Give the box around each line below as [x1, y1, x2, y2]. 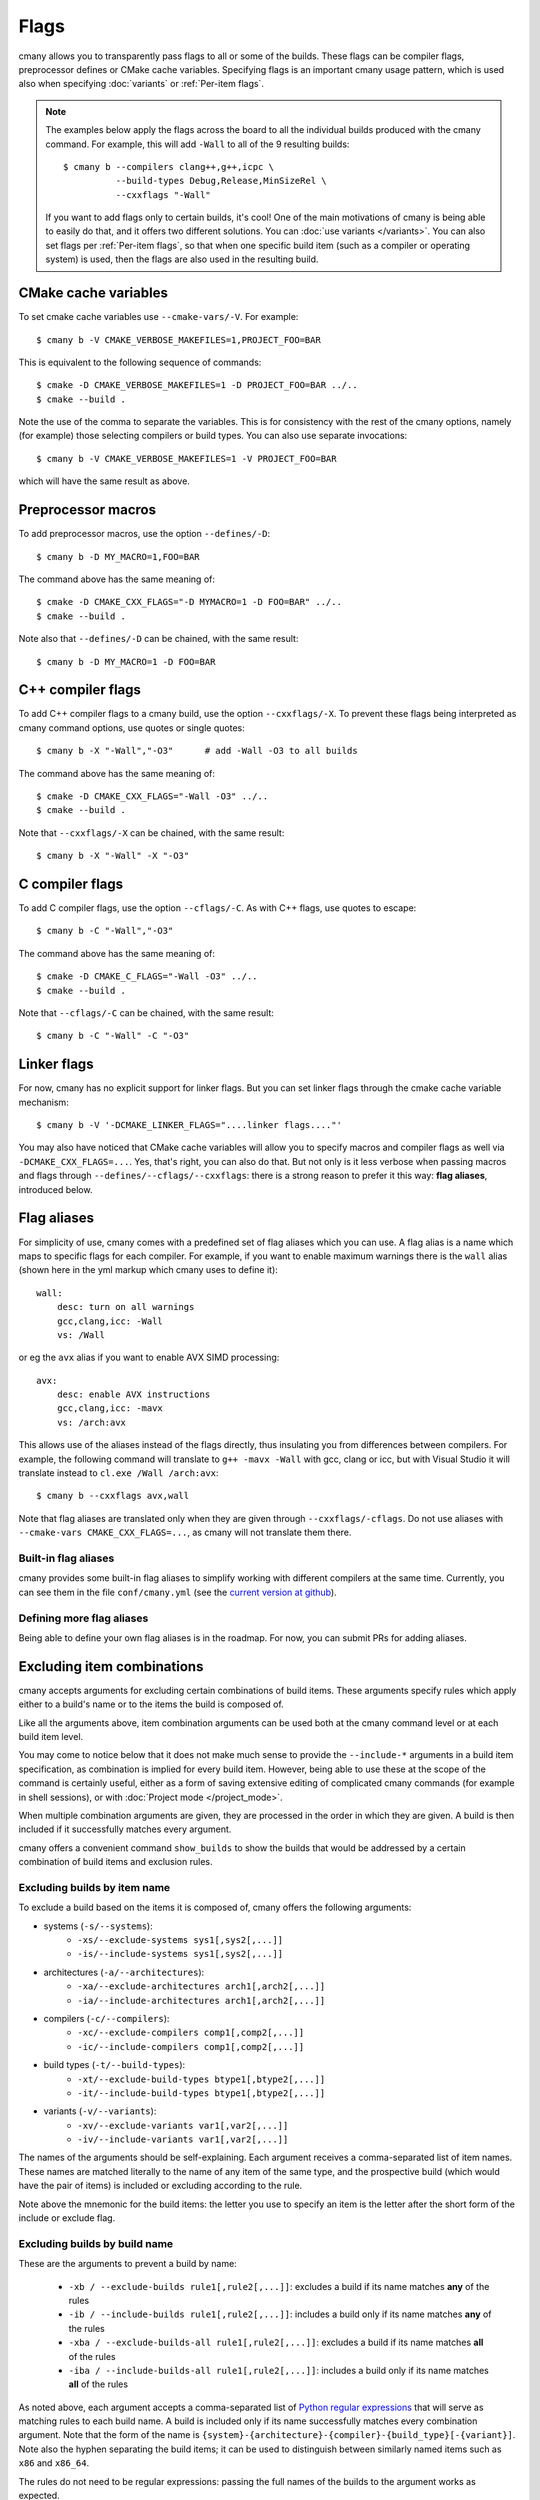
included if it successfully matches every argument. [18, 1823, 232, 1835]
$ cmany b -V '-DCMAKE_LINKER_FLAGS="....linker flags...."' [36, 1120, 342, 1131]
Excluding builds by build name [18, 2236, 174, 2250]
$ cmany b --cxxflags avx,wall [36, 1490, 190, 1502]
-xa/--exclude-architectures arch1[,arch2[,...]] [77, 1981, 326, 1992]
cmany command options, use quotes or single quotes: [18, 721, 245, 734]
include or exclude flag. [18, 2212, 116, 2224]
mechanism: [18, 1096, 69, 1108]
